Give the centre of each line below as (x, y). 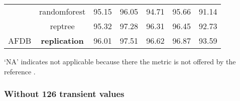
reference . (20, 71)
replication (62, 40)
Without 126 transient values (64, 94)
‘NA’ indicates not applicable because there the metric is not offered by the (120, 61)
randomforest (63, 11)
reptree (62, 26)
